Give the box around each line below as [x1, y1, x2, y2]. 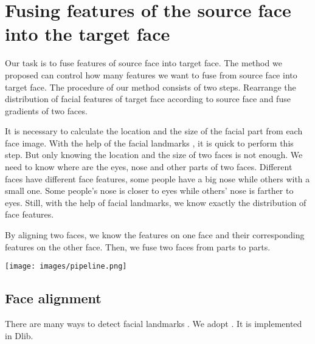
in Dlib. [5, 329, 33, 342]
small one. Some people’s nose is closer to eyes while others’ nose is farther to [5, 184, 294, 197]
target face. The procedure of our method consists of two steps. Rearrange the [5, 80, 296, 93]
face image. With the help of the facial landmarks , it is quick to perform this [5, 136, 294, 149]
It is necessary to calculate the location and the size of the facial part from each [5, 125, 303, 137]
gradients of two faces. [5, 104, 88, 117]
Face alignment [5, 289, 102, 308]
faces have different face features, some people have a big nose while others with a [5, 172, 310, 185]
